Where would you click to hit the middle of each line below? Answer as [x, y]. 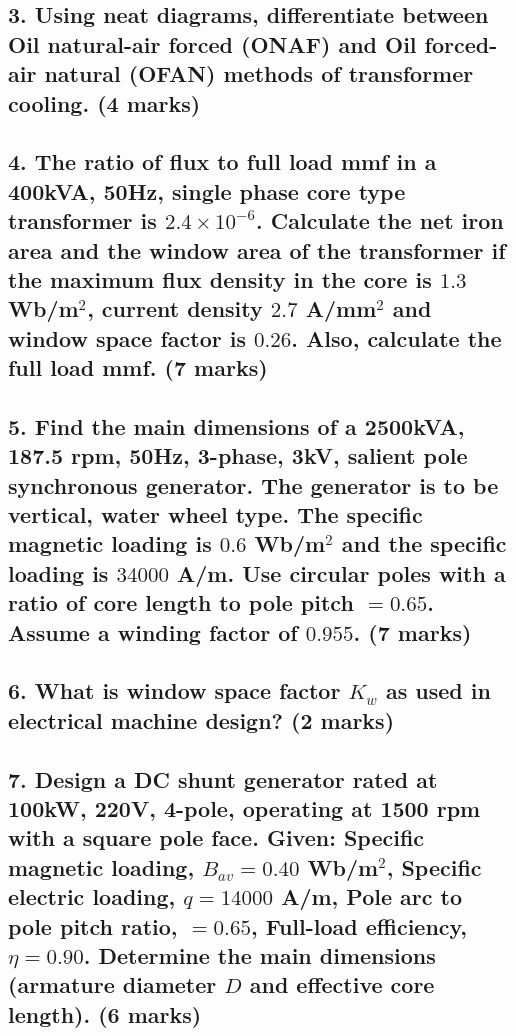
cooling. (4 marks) [104, 102]
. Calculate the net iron [380, 220]
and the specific [424, 543]
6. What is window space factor [174, 690]
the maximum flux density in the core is [220, 278]
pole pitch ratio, [93, 925]
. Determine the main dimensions [259, 954]
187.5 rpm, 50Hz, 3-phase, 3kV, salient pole [238, 455]
